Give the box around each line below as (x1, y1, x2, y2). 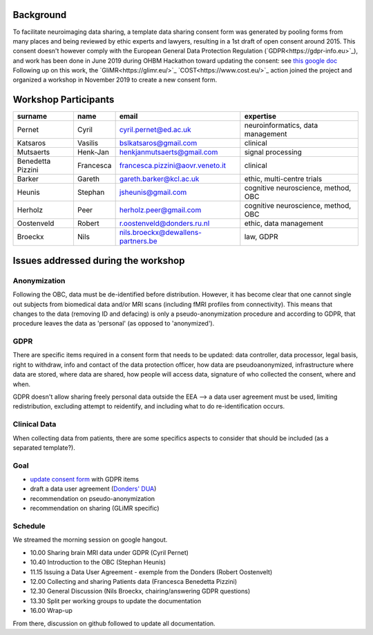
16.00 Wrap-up (30, 607, 73, 615)
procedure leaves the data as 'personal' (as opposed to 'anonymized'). (12, 319, 215, 328)
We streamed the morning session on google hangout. (12, 536, 168, 544)
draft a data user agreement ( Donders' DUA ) (30, 484, 157, 493)
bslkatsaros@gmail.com (119, 138, 198, 148)
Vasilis (77, 138, 99, 148)
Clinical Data (12, 419, 57, 429)
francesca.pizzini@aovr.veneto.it (119, 161, 226, 171)
